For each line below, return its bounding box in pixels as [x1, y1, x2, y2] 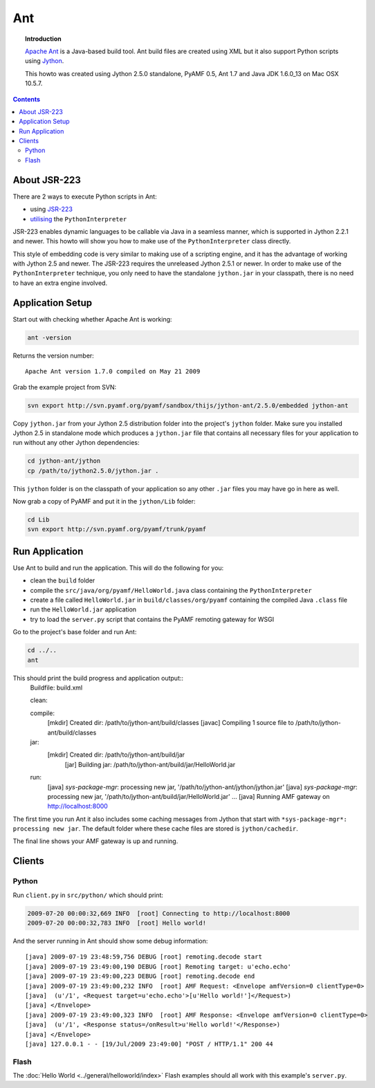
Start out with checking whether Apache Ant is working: [12, 315, 172, 323]
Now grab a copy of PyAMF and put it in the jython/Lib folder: [12, 497, 196, 506]
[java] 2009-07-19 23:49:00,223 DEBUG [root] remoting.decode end [25, 972, 255, 980]
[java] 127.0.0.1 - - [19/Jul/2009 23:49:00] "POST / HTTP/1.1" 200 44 [25, 1040, 273, 1048]
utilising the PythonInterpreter [30, 214, 127, 223]
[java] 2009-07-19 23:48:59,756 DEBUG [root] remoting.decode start [25, 953, 262, 961]
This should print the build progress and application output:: [12, 674, 183, 682]
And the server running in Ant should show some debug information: [12, 937, 208, 945]
